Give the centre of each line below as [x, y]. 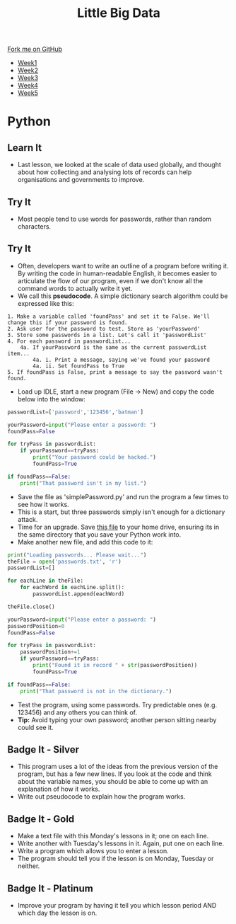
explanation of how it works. [59, 789]
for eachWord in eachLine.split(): [72, 588]
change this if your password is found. [68, 323]
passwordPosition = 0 [36, 626]
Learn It [25, 148]
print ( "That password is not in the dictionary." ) [96, 691]
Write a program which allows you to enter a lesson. [93, 851]
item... [19, 353]
